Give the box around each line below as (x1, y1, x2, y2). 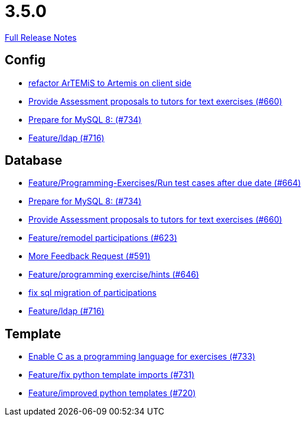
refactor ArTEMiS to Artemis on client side (28, 77, 191, 88)
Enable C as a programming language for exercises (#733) (28, 351, 256, 362)
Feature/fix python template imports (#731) (28, 370, 195, 380)
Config (5, 53, 45, 68)
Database (5, 153, 63, 168)
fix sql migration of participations (28, 288, 157, 298)
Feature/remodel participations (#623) (28, 233, 177, 243)
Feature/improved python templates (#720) (28, 388, 196, 399)
